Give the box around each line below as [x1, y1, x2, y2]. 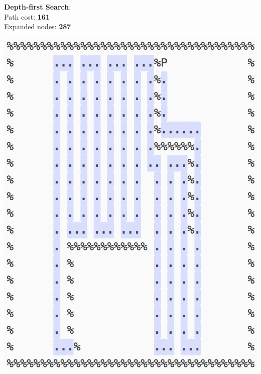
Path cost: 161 [4, 11, 50, 22]
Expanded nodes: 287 [4, 21, 71, 32]
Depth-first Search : [4, 2, 71, 12]
